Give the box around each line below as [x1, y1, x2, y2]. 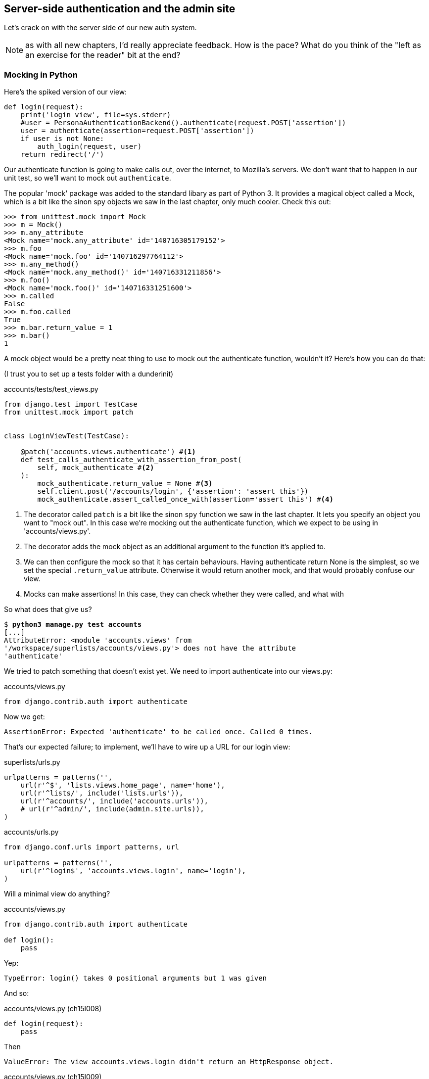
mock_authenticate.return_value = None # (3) [37, 479, 213, 488]
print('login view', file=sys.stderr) [20, 111, 171, 119]
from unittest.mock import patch [4, 408, 134, 417]
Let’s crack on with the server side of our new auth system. [4, 23, 197, 32]
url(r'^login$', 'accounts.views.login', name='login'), [20, 867, 246, 875]
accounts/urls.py [4, 828, 59, 837]
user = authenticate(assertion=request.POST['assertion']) [20, 127, 254, 135]
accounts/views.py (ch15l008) [4, 1004, 102, 1013]
